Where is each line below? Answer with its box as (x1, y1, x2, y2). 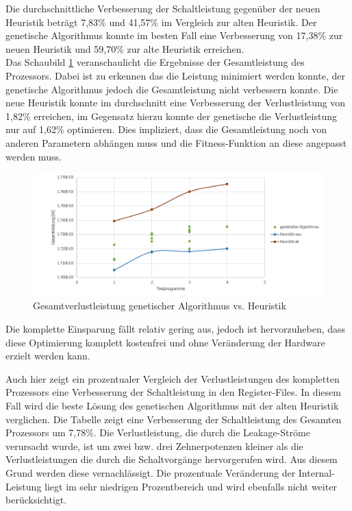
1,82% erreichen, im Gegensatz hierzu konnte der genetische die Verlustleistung (5, 108, 337, 123)
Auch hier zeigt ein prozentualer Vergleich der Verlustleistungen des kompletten (5, 371, 340, 385)
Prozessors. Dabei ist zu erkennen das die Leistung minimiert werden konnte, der (5, 68, 345, 82)
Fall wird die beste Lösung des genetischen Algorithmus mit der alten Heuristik (5, 398, 339, 412)
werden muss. (5, 149, 62, 163)
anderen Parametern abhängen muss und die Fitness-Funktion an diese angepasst (5, 135, 347, 150)
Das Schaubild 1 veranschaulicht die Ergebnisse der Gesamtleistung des (5, 55, 305, 69)
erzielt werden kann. (5, 348, 90, 363)
